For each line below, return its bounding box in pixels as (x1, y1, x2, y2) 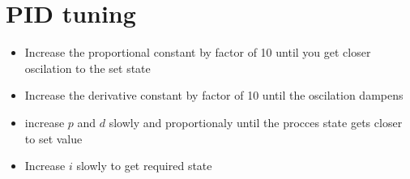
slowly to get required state (76, 157, 212, 174)
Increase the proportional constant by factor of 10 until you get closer (24, 44, 371, 61)
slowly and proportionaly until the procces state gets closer (109, 113, 403, 130)
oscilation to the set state (24, 59, 151, 76)
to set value (24, 130, 83, 147)
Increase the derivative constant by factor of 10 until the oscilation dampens (24, 87, 404, 104)
